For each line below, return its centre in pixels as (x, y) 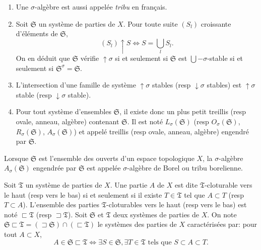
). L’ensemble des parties (61, 204)
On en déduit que (43, 58)
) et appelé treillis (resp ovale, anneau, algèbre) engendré (161, 131)
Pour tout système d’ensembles (63, 111)
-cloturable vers (229, 184)
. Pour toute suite (150, 23)
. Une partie (129, 184)
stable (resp (34, 94)
